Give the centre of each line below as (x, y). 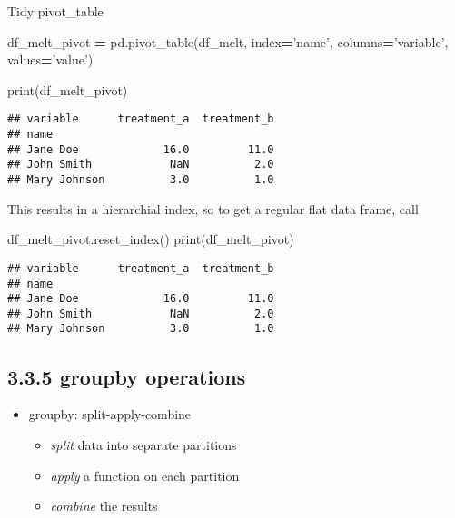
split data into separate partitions (143, 444)
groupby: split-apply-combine (110, 414)
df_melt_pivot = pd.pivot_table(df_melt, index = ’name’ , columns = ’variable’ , (228, 41)
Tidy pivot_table (55, 11)
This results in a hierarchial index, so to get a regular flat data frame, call (213, 208)
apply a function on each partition (145, 475)
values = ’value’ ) (50, 59)
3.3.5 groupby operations (127, 376)
